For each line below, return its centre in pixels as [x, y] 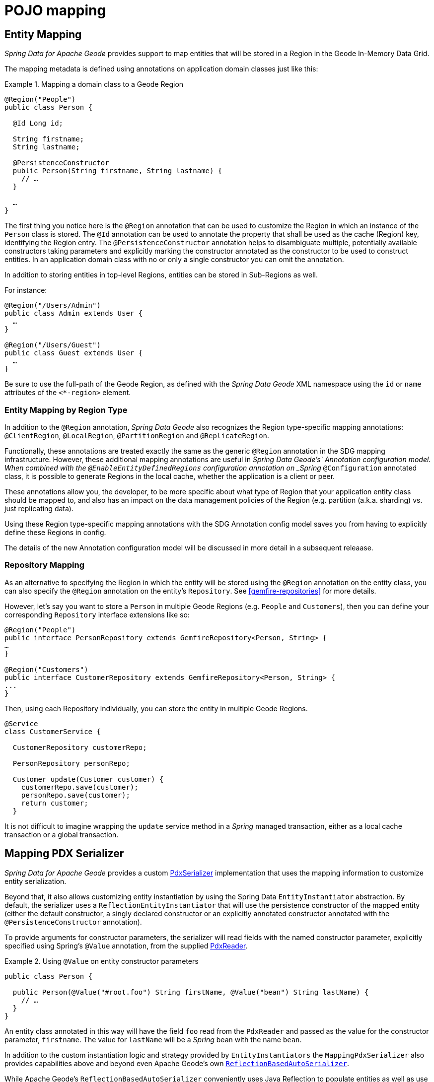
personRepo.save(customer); [75, 795]
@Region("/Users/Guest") [53, 345]
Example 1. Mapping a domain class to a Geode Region [94, 84]
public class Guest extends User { [74, 353]
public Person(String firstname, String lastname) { [117, 171]
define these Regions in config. [55, 532]
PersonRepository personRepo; [71, 763]
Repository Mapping [45, 565]
